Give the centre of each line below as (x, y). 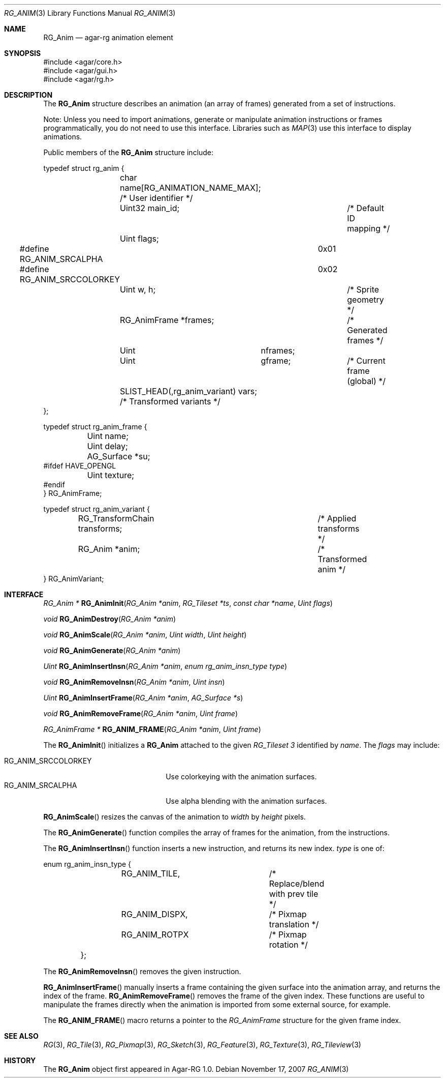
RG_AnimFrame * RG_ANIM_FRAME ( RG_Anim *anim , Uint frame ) (152, 729)
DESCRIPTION (28, 95)
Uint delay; (107, 446)
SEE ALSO (21, 1036)
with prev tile (294, 894)
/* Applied (337, 518)
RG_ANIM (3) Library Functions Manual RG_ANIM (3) (90, 13)
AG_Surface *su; (119, 456)
